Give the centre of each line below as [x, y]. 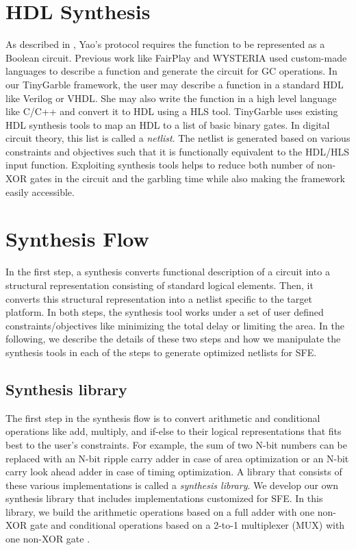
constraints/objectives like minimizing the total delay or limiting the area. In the [175, 325]
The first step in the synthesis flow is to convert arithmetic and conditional [163, 417]
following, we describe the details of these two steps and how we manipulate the [173, 339]
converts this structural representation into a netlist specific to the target [159, 298]
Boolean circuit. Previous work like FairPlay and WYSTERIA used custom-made [176, 57]
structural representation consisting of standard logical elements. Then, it [160, 285]
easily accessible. [40, 191]
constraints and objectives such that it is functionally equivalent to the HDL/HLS [177, 151]
